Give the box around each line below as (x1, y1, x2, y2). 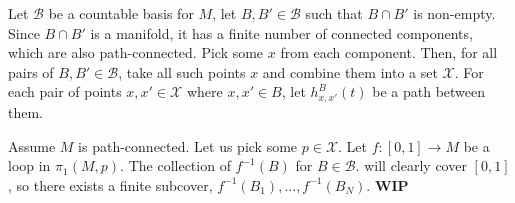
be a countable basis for (48, 3, 194, 23)
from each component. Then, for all (280, 42, 498, 63)
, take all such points (118, 61, 246, 82)
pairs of (8, 61, 54, 82)
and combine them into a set (262, 61, 438, 82)
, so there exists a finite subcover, (8, 174, 213, 195)
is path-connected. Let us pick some (78, 135, 298, 156)
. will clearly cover (355, 155, 467, 176)
